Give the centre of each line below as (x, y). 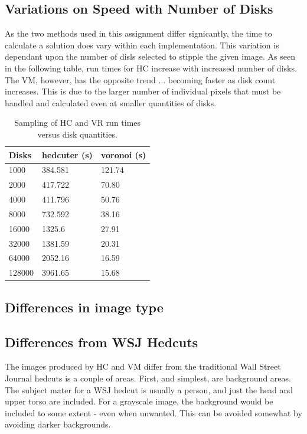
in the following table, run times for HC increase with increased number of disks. (151, 68)
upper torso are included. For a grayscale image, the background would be (139, 401)
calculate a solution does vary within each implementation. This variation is (142, 45)
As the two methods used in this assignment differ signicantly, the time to (138, 33)
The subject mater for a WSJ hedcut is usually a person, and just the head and (149, 389)
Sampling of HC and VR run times (78, 123)
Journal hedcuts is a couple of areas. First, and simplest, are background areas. (148, 378)
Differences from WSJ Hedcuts (102, 342)
